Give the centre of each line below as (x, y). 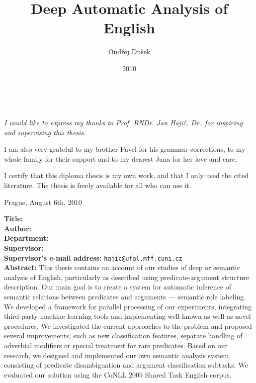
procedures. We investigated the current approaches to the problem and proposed (128, 326)
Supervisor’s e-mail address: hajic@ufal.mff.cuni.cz (93, 257)
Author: (18, 228)
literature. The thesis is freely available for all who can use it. (98, 185)
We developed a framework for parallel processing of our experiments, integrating (128, 306)
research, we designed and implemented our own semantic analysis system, (117, 355)
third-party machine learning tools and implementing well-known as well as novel (128, 316)
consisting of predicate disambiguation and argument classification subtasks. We (126, 365)
